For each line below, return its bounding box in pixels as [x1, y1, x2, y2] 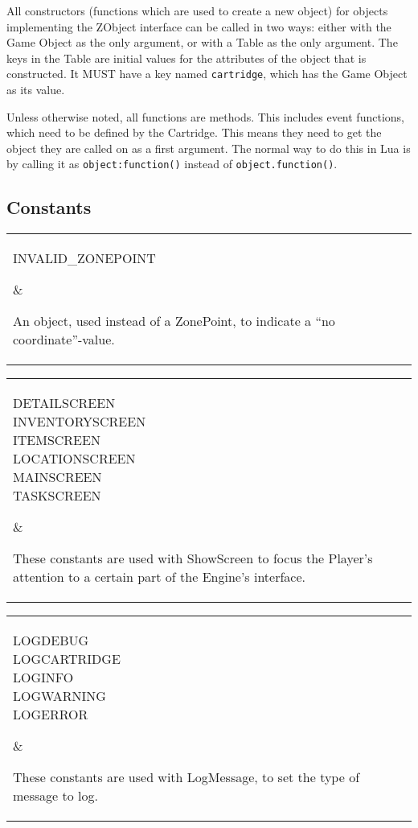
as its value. [6, 81, 65, 98]
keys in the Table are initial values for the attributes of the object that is [6, 49, 367, 66]
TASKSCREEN [13, 486, 101, 505]
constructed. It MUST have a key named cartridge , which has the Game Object [6, 65, 408, 82]
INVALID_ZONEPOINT [13, 249, 156, 268]
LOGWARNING [13, 686, 106, 706]
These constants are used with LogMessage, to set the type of [13, 768, 360, 787]
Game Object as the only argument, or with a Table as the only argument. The [6, 34, 398, 51]
